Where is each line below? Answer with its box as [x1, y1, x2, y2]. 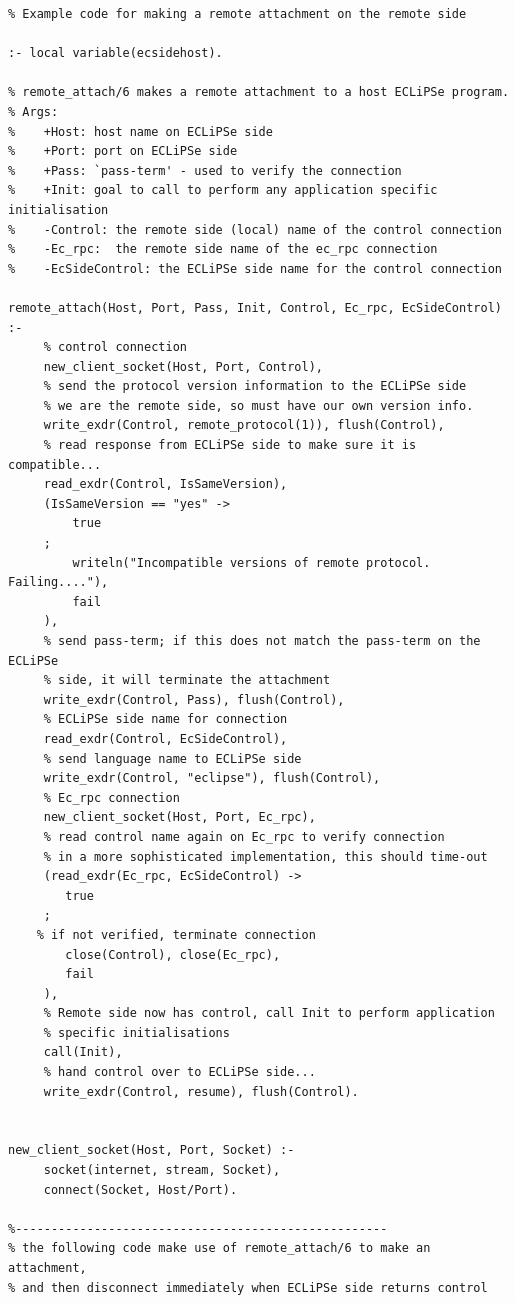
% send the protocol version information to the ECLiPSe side [43, 379, 467, 394]
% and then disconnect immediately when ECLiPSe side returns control [8, 1280, 488, 1295]
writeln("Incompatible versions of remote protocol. [72, 555, 431, 570]
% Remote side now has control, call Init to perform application [43, 1006, 495, 1021]
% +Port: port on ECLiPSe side [8, 144, 238, 159]
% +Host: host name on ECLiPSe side [8, 124, 273, 139]
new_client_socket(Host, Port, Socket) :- [8, 1143, 295, 1158]
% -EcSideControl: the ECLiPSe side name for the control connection [8, 261, 502, 276]
